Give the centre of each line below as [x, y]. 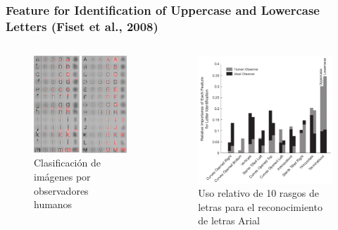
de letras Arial [229, 220]
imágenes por [62, 177]
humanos [53, 204]
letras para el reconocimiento [260, 206]
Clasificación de [67, 163]
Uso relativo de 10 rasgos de [258, 193]
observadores [61, 190]
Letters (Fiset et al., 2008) [82, 26]
